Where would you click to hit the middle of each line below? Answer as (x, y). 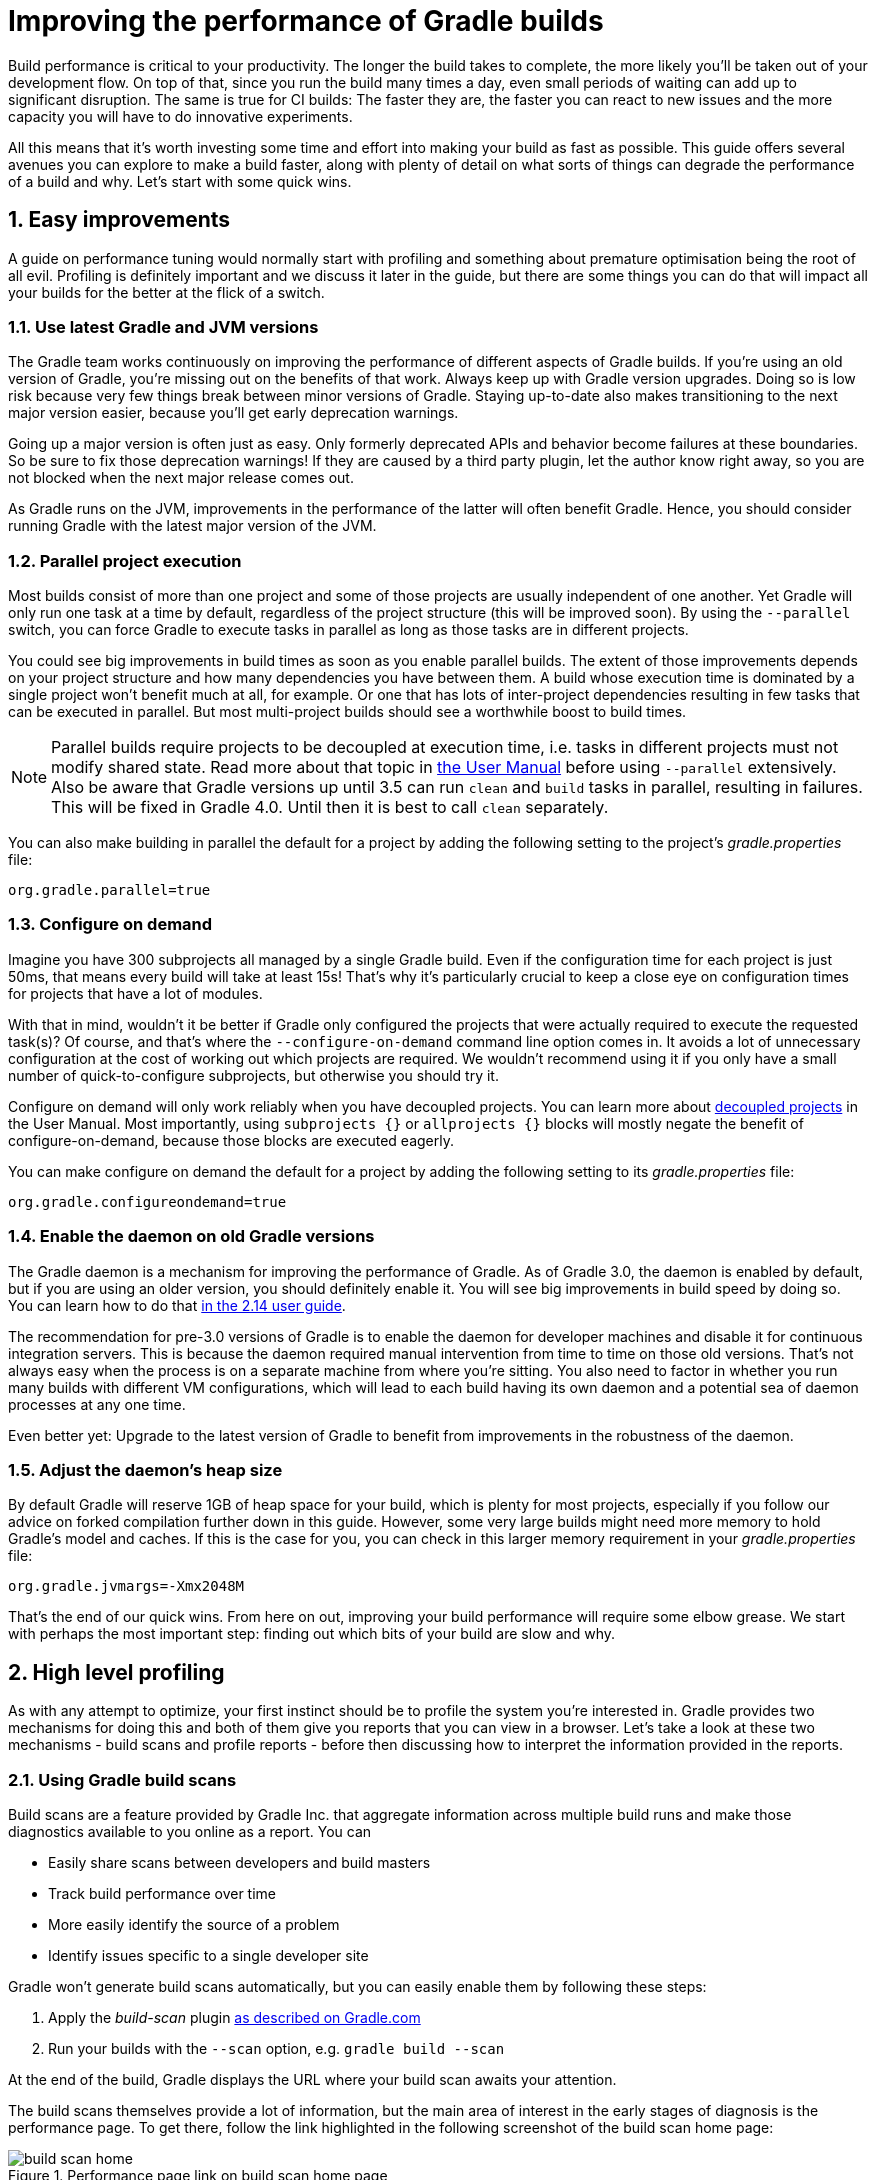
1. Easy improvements (119, 220)
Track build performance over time (162, 1893)
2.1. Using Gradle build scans (122, 1779)
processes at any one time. (97, 1404)
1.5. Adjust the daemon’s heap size (145, 1469)
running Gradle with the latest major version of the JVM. (192, 526)
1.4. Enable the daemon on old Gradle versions (191, 1236)
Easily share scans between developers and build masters (239, 1862)
